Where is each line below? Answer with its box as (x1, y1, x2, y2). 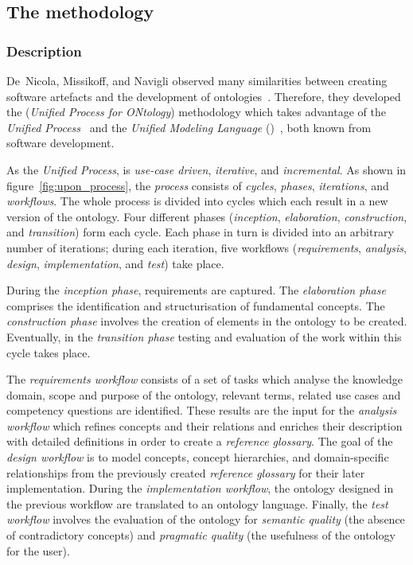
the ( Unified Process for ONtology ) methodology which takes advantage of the (6, 103, 386, 120)
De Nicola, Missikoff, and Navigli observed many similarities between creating (6, 72, 388, 88)
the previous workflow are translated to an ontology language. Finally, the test (6, 495, 388, 512)
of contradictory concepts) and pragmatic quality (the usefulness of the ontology (6, 527, 395, 544)
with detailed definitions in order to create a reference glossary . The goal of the (6, 433, 393, 450)
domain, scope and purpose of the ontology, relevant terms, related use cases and (6, 386, 401, 403)
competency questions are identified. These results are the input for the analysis (6, 402, 397, 419)
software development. (6, 134, 115, 151)
